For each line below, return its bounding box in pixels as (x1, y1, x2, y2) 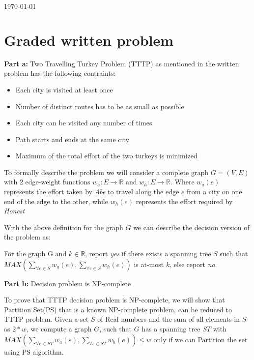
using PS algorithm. (4, 346, 64, 357)
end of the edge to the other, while (4, 196, 108, 206)
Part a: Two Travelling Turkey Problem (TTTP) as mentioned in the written (4, 58, 239, 68)
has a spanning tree (141, 324, 200, 333)
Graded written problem (4, 30, 174, 50)
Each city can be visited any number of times (15, 118, 152, 128)
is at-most (134, 259, 164, 269)
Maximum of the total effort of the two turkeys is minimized (15, 150, 198, 161)
